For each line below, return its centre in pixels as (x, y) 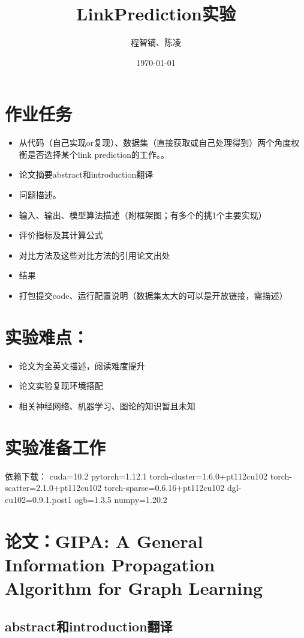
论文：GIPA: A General (104, 540)
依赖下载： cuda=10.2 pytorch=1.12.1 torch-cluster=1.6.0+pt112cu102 (136, 476)
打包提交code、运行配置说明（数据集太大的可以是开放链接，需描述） (153, 295)
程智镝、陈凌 (156, 42)
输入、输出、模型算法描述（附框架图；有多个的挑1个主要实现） (143, 215)
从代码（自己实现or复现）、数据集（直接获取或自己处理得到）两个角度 (155, 143)
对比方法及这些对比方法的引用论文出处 (94, 255)
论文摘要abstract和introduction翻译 (86, 174)
